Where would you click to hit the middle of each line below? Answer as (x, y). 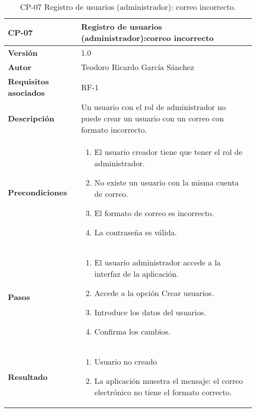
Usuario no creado (126, 361)
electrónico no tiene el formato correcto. (163, 392)
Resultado (28, 377)
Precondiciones (37, 192)
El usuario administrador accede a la (158, 262)
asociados (26, 93)
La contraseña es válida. (136, 232)
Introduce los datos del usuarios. (150, 312)
